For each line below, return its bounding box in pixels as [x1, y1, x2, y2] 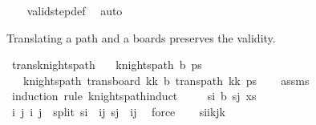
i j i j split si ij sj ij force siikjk [11, 103, 225, 119]
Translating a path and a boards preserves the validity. [6, 29, 276, 46]
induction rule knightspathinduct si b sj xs [11, 87, 257, 104]
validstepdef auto [26, 2, 123, 18]
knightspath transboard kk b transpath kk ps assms [22, 71, 310, 88]
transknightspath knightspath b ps [11, 56, 202, 73]
